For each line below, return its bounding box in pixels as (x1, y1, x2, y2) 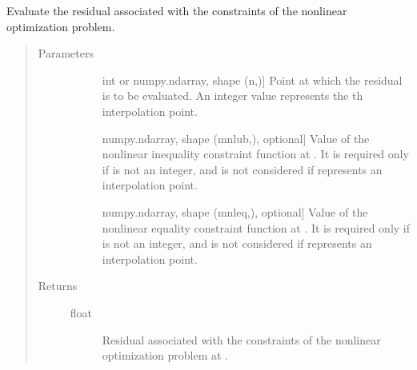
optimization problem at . (102, 347, 228, 364)
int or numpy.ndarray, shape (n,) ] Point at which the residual (102, 71, 403, 88)
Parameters (38, 45, 94, 62)
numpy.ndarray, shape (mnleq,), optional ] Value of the (102, 203, 368, 220)
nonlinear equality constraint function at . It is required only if (102, 219, 410, 236)
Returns (38, 277, 78, 294)
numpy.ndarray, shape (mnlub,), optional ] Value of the (102, 129, 370, 146)
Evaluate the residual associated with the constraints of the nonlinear (6, 2, 347, 18)
